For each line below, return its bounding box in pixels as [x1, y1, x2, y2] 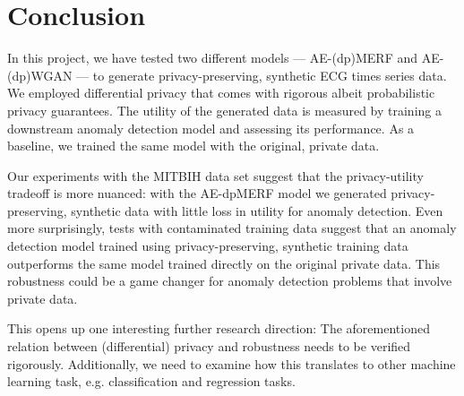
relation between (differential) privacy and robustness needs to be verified [7, 337, 411, 356]
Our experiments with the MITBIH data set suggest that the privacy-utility [7, 166, 424, 185]
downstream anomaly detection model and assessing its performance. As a [7, 118, 415, 137]
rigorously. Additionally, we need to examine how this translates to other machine [7, 354, 456, 373]
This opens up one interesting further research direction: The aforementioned [7, 319, 430, 338]
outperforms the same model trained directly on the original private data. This [7, 254, 441, 272]
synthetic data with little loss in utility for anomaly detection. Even [71, 201, 443, 220]
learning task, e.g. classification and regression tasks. [7, 372, 296, 391]
